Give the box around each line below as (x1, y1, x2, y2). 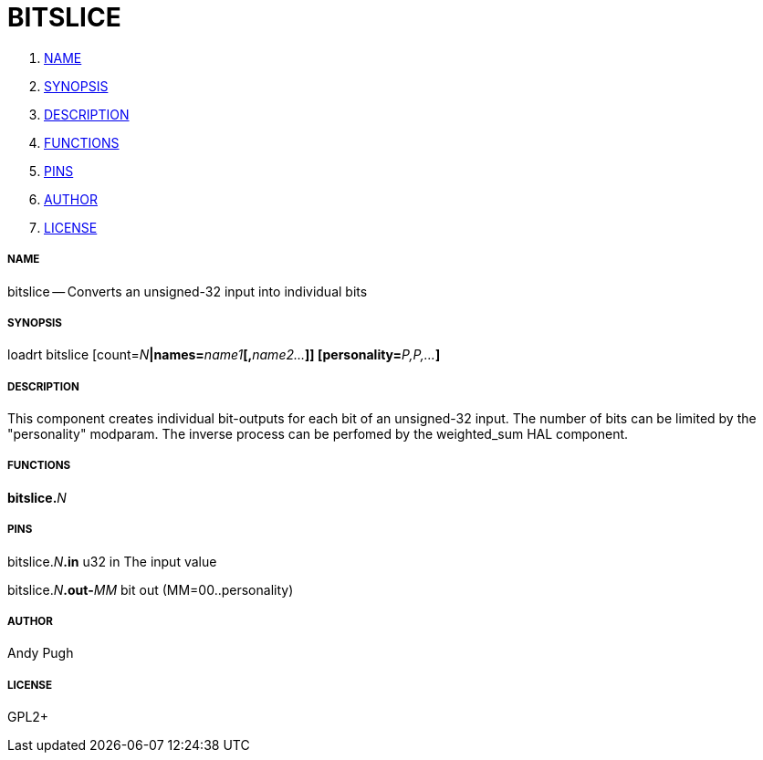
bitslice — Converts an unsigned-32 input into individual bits (7, 283, 368, 299)
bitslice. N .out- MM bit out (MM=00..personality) (7, 581, 294, 598)
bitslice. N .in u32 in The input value (7, 553, 217, 569)
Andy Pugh (7, 645, 74, 661)
